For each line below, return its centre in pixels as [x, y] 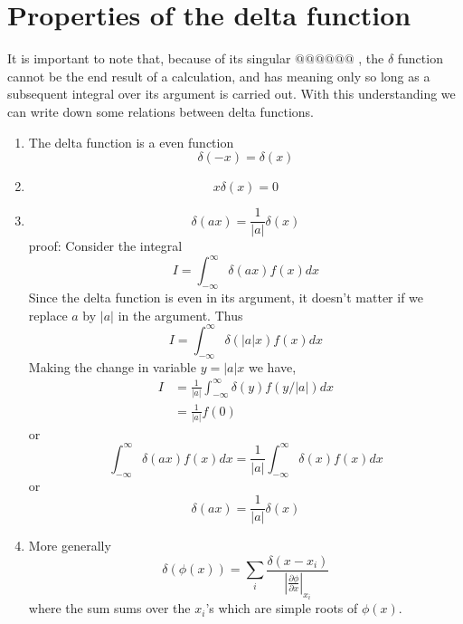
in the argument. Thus [180, 315]
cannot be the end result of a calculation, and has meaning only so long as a [219, 76]
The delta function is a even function [131, 142]
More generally [70, 546]
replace [48, 315]
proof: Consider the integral [105, 246]
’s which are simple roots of [282, 608]
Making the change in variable [112, 366]
